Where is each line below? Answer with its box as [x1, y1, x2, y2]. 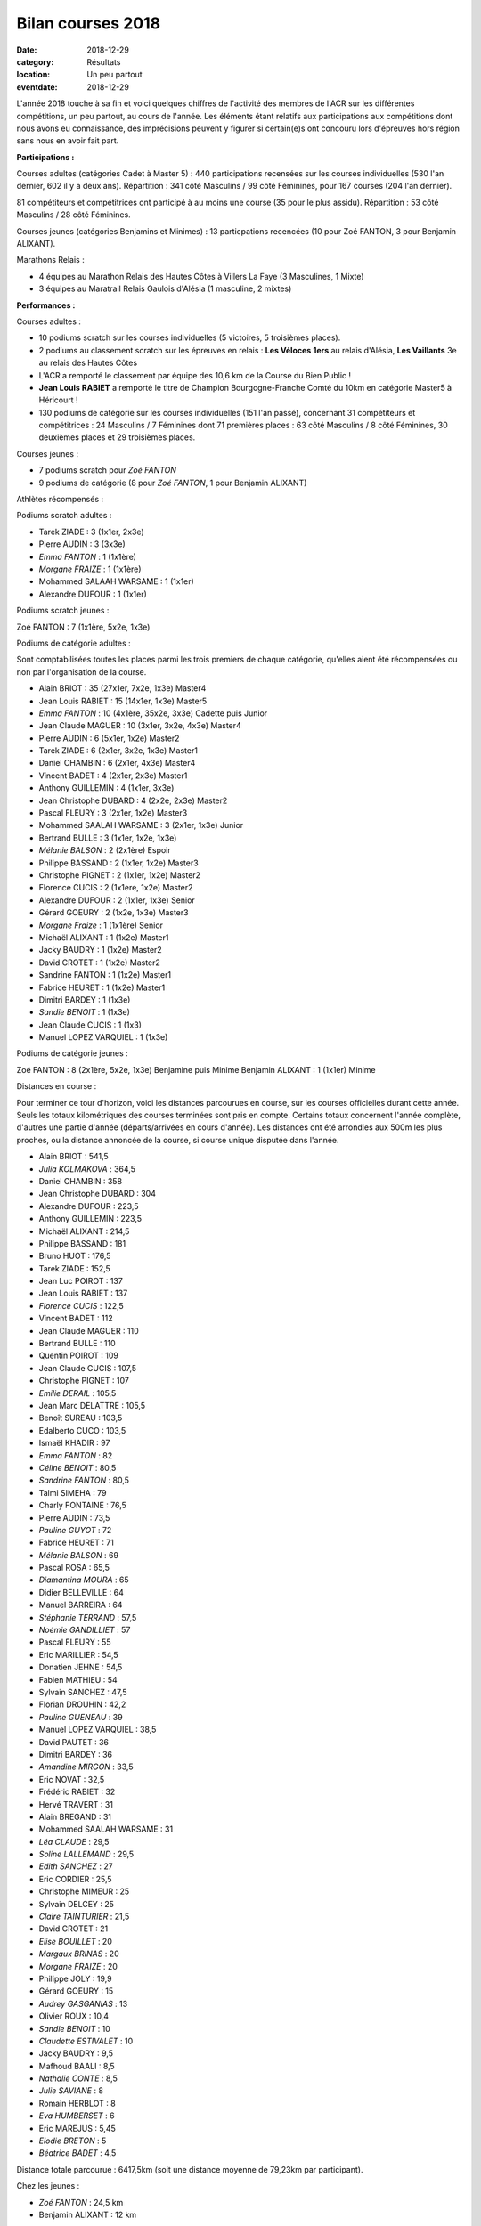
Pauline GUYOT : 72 [38, 1524, 112, 1535]
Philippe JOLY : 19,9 [38, 1973, 112, 1984]
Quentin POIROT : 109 [38, 1350, 119, 1361]
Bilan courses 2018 [16, 13, 160, 33]
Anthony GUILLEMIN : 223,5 [38, 1214, 143, 1224]
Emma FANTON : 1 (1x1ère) [38, 551, 137, 562]
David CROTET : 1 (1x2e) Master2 [38, 957, 160, 968]
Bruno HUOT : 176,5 [38, 1251, 111, 1262]
